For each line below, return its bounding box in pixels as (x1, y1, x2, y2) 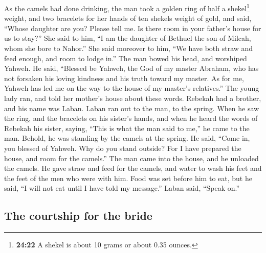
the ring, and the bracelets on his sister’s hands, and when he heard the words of (4, 113, 258, 123)
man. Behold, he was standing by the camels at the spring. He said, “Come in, (4, 133, 250, 143)
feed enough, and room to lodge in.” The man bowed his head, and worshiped (4, 53, 247, 63)
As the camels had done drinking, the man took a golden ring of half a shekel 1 (4, 2, 250, 13)
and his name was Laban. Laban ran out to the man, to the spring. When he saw (4, 103, 259, 113)
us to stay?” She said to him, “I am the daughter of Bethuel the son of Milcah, (4, 33, 251, 43)
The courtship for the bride (4, 208, 152, 223)
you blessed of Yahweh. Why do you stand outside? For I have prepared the (4, 142, 241, 153)
